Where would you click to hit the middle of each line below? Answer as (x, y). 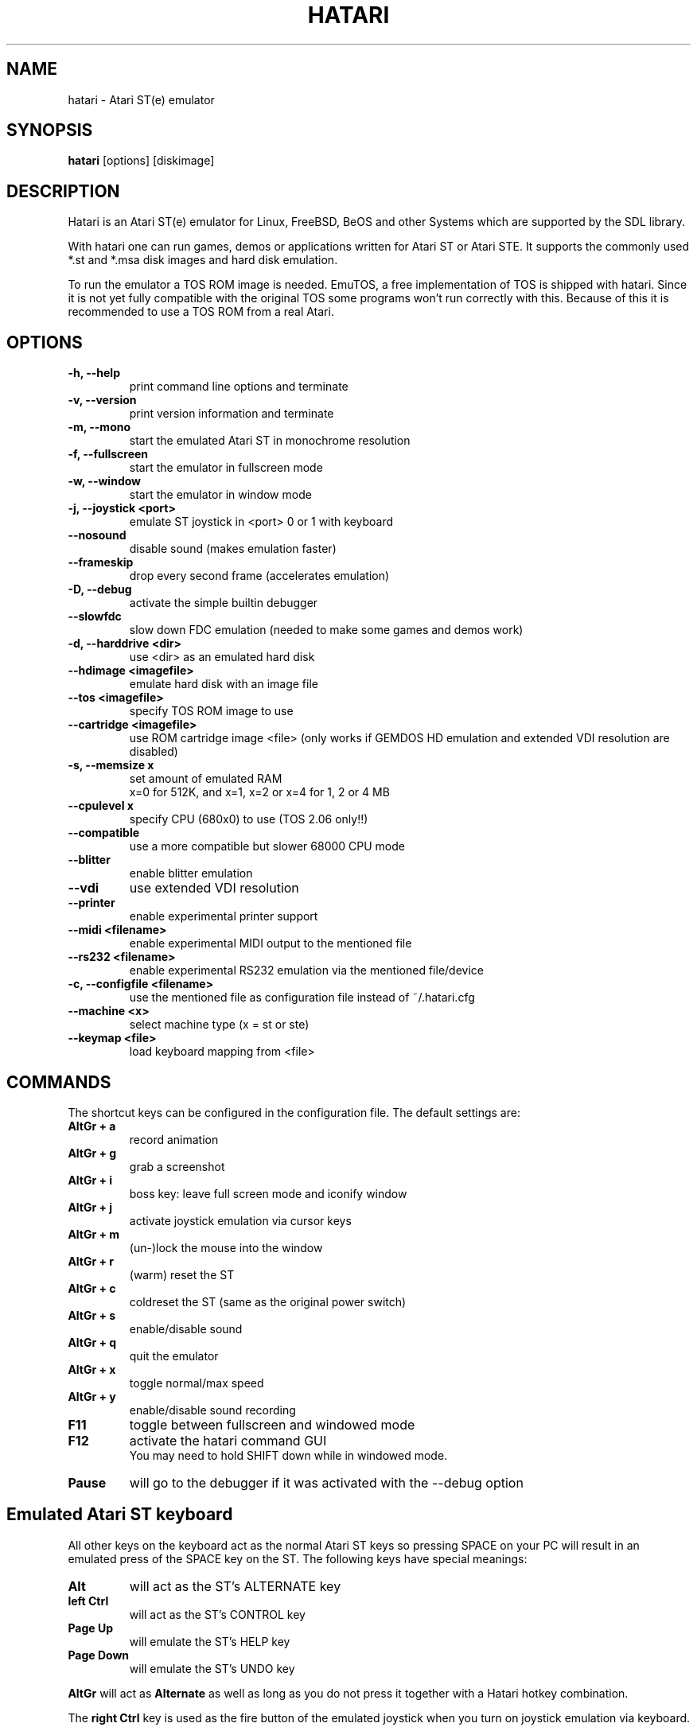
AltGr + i (90, 1180)
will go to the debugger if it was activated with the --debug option (326, 1482)
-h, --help (94, 373)
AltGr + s (92, 1315)
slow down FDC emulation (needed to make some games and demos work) (326, 630)
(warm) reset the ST (182, 1274)
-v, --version (102, 400)
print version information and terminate (232, 414)
